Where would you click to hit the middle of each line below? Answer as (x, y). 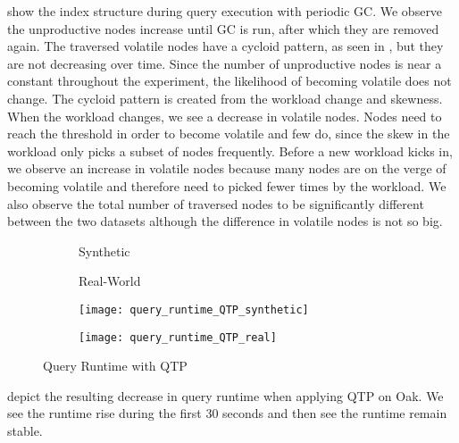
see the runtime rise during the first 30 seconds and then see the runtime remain (227, 413)
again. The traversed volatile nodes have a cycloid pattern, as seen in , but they (225, 46)
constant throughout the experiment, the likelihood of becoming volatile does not (229, 81)
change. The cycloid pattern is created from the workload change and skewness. (225, 98)
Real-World (110, 281)
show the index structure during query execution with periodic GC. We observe (225, 11)
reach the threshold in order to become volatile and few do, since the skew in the (229, 134)
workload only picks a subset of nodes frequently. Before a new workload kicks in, (230, 150)
